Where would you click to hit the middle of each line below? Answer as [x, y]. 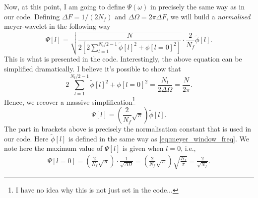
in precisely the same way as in [198, 6]
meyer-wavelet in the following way [57, 26]
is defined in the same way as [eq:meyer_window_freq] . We [159, 138]
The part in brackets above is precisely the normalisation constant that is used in [128, 128]
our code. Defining [32, 16]
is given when [143, 148]
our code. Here [26, 138]
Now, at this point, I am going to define [64, 6]
